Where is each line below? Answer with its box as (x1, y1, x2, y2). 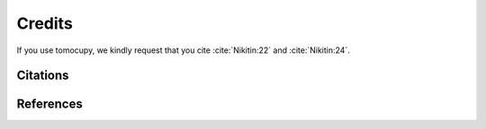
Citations (16, 68, 69, 83)
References (16, 97, 83, 112)
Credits (16, 13, 74, 33)
